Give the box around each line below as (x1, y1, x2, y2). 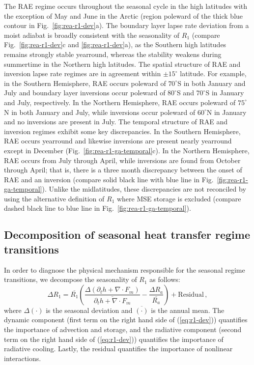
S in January (205, 87, 244, 98)
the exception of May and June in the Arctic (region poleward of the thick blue (4, 10, 243, 21)
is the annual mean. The (151, 305, 225, 315)
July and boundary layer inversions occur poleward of (4, 87, 166, 98)
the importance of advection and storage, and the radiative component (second (4, 324, 242, 335)
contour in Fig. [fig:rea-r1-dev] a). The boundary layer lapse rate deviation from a (4, 20, 249, 30)
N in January (206, 107, 247, 117)
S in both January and (177, 78, 246, 88)
